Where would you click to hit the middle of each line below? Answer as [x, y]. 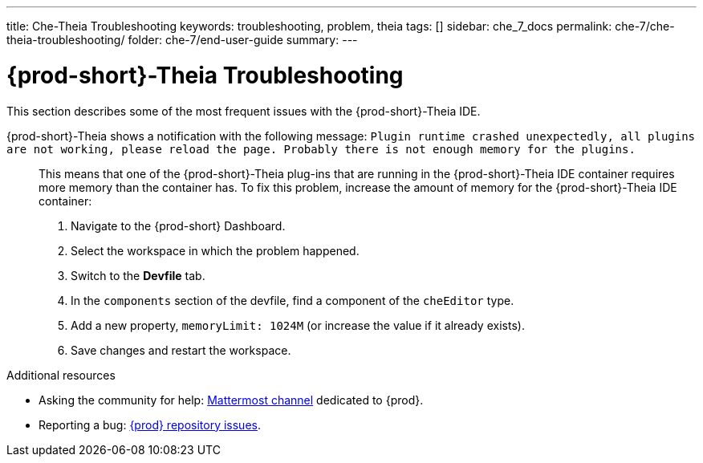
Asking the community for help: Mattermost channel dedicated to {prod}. [231, 400]
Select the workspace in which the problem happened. [215, 250]
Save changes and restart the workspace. [181, 350]
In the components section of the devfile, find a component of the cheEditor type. [293, 300]
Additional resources [61, 375]
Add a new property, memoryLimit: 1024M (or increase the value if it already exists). [298, 325]
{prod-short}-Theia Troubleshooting [205, 75]
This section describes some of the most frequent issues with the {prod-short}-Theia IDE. [244, 111]
